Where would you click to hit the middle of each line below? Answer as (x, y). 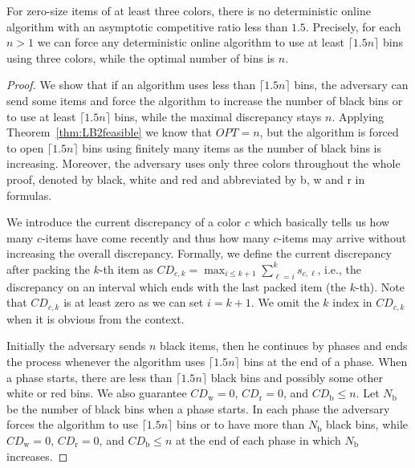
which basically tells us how (321, 222)
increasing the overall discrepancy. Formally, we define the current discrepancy (199, 253)
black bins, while (367, 424)
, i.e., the (339, 269)
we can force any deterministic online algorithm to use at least (191, 42)
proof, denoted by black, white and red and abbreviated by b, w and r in (186, 179)
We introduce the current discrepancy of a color (124, 222)
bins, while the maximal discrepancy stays (218, 116)
